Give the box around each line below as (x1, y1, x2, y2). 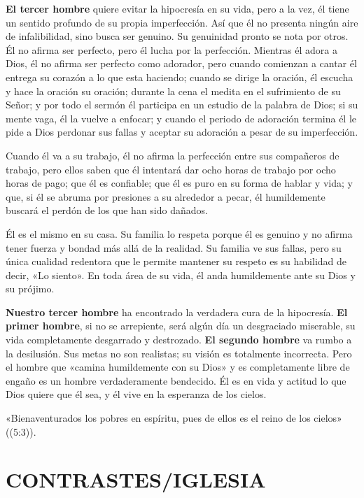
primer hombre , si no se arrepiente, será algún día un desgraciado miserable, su (6, 318, 356, 333)
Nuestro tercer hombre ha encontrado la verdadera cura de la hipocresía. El (6, 304, 348, 319)
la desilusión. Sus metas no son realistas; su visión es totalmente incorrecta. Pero (6, 346, 352, 360)
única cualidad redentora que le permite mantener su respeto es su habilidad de (6, 254, 347, 269)
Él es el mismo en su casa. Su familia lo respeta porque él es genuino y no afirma (6, 226, 353, 241)
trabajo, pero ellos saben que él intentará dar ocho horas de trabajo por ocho (6, 162, 336, 176)
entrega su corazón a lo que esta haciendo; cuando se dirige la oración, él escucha (6, 69, 353, 84)
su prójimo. (6, 281, 55, 296)
